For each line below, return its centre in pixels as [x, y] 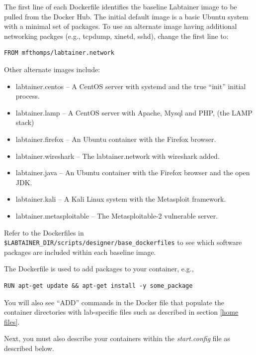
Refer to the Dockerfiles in [44, 232]
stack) [25, 122]
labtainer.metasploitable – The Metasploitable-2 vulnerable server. [117, 215]
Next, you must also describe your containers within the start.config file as [117, 338]
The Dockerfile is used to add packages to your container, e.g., [99, 269]
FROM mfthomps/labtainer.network [59, 53]
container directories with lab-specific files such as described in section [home [121, 312]
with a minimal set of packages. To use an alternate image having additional [121, 26]
